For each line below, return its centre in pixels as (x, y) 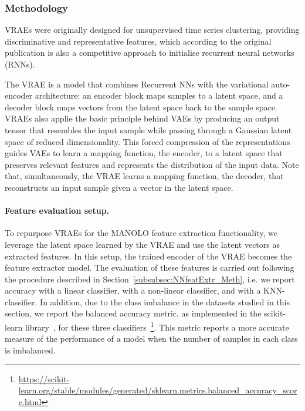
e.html (30, 401)
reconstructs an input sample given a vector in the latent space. (119, 187)
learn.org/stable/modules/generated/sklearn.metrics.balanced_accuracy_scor (158, 390)
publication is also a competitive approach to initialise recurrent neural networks (150, 53)
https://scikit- (44, 378)
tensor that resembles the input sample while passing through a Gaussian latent (148, 129)
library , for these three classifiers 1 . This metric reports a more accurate (157, 326)
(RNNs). (20, 64)
